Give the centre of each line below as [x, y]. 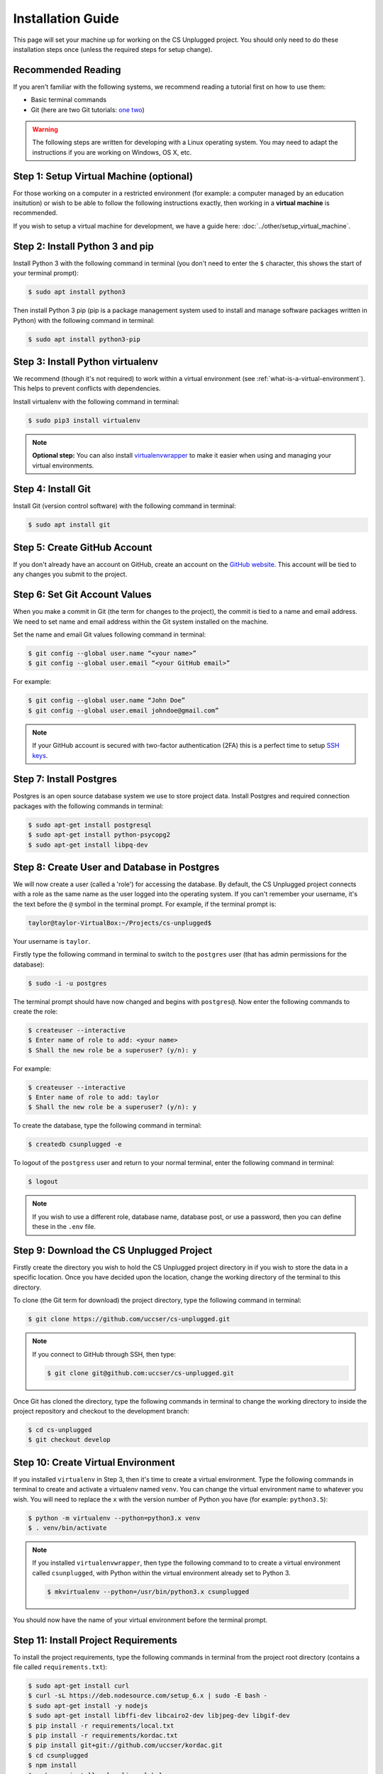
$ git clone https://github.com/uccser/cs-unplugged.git [129, 1319]
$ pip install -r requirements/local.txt [101, 1725]
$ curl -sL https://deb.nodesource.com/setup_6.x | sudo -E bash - [148, 1696]
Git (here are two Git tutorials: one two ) [88, 109]
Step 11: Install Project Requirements [95, 1640]
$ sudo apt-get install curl [79, 1686]
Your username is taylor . [52, 941]
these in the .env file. [64, 1227]
